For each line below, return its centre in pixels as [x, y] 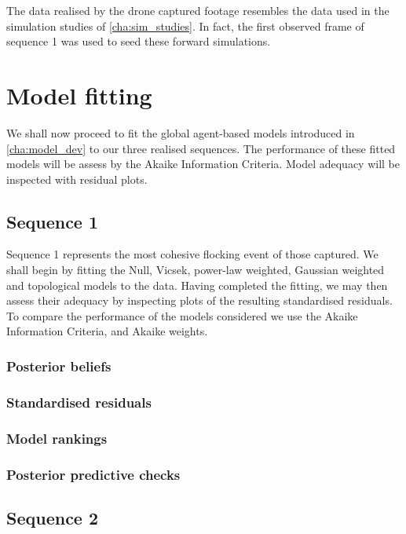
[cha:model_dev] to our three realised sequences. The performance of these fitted [201, 148]
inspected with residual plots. [77, 179]
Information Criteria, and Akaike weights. [107, 331]
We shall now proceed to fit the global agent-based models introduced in [181, 132]
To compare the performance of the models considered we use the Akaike [182, 315]
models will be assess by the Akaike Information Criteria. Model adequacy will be [203, 164]
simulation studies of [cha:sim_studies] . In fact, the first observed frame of [185, 26]
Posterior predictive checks [93, 474]
